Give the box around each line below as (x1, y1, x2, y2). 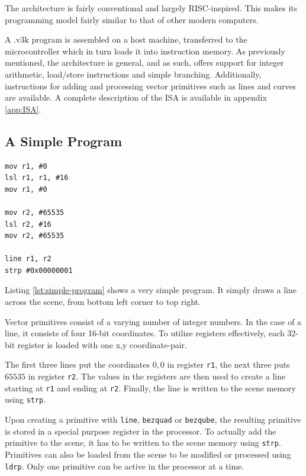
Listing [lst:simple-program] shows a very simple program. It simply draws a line (5, 284, 297, 296)
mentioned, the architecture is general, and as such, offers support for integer (5, 56, 284, 69)
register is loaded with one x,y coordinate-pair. (17, 338, 187, 350)
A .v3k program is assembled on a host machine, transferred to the (5, 33, 247, 46)
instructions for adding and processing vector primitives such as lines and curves (5, 79, 297, 92)
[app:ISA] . (5, 102, 41, 115)
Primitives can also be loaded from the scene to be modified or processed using (5, 448, 291, 460)
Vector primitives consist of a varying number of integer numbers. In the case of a (5, 315, 302, 327)
